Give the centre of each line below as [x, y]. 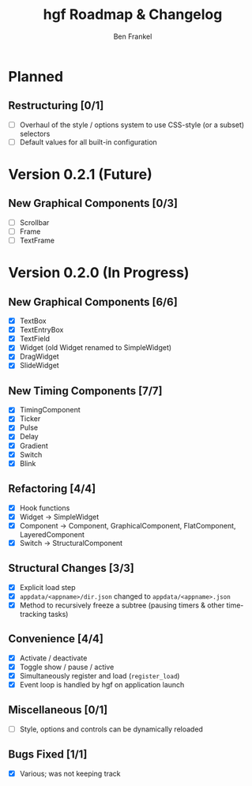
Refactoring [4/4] [52, 489]
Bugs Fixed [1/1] [48, 755]
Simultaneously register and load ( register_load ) [100, 675]
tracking [33, 614]
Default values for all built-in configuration [88, 142]
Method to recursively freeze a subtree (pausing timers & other [122, 605]
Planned [36, 76]
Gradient [34, 446]
